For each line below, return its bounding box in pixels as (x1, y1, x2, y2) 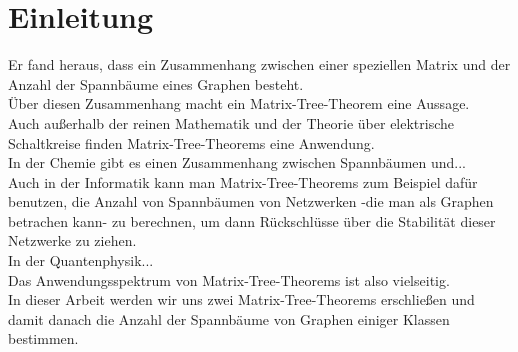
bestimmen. (8, 328, 79, 349)
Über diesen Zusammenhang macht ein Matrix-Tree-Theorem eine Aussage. (8, 93, 470, 114)
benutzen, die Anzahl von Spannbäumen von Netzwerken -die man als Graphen (8, 191, 494, 212)
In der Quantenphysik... (8, 250, 154, 271)
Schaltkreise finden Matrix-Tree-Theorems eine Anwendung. (8, 132, 375, 153)
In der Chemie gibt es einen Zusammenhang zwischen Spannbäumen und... (8, 152, 466, 173)
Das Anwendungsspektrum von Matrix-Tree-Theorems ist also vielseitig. (8, 269, 450, 290)
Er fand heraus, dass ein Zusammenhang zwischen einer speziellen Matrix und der (8, 54, 511, 75)
